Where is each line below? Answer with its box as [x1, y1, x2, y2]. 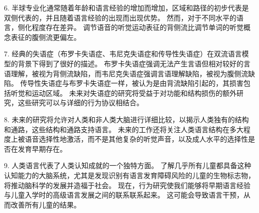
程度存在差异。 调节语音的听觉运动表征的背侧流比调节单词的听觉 [31, 22, 244, 32]
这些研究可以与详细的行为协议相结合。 [17, 97, 143, 108]
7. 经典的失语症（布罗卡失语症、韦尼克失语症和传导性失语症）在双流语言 [4, 48, 242, 59]
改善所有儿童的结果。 [10, 199, 81, 210]
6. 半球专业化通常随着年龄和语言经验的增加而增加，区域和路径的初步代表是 [4, 2, 249, 12]
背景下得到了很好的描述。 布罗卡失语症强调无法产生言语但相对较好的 [17, 58, 244, 68]
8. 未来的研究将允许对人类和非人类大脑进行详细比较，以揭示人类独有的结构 [4, 114, 249, 124]
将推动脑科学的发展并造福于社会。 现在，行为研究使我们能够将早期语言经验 [4, 180, 251, 190]
